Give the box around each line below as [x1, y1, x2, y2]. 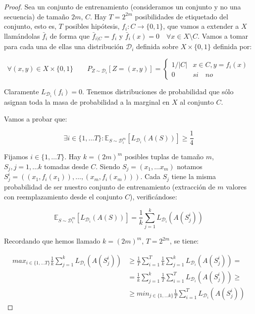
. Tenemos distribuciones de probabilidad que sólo [82, 86, 234, 96]
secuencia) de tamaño [4, 11, 69, 21]
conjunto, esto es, [4, 21, 56, 31]
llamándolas [4, 30, 40, 41]
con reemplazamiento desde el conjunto [4, 191, 123, 201]
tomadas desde [44, 161, 89, 171]
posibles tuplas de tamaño [124, 151, 204, 162]
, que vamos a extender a [163, 21, 239, 31]
